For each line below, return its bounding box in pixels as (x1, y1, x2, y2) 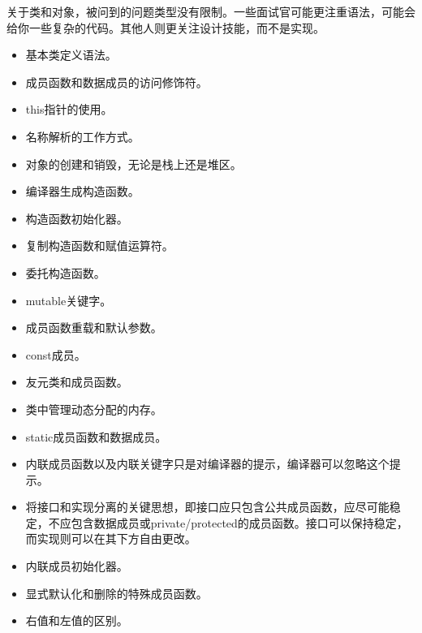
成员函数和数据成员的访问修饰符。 (25, 73, 208, 90)
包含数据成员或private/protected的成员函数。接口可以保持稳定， (71, 514, 408, 531)
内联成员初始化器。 (25, 558, 128, 575)
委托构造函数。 (25, 264, 105, 281)
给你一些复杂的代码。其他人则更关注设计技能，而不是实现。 (6, 19, 325, 36)
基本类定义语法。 (25, 46, 117, 63)
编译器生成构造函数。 (25, 183, 140, 200)
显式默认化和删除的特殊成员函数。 (25, 584, 208, 601)
